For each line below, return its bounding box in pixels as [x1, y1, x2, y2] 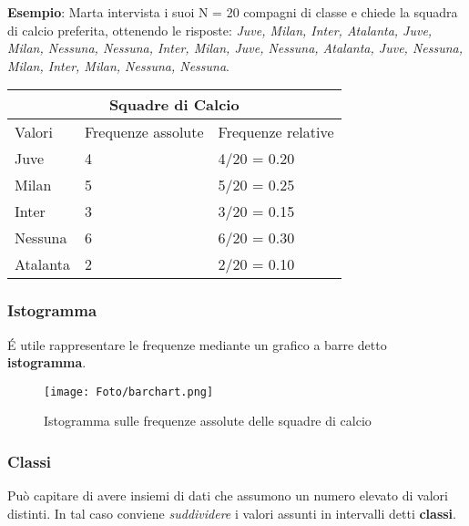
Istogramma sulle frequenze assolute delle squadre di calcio [44, 411, 372, 430]
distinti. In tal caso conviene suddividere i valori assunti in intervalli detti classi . [7, 503, 456, 522]
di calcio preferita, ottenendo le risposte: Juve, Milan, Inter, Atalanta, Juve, [7, 20, 433, 39]
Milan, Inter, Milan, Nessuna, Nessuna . [7, 56, 230, 75]
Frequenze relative [218, 121, 334, 143]
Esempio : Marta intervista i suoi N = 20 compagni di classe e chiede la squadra [7, 3, 458, 21]
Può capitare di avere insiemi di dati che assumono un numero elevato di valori [7, 486, 448, 505]
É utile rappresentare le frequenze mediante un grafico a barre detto [7, 335, 387, 354]
